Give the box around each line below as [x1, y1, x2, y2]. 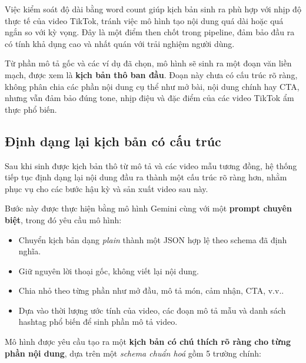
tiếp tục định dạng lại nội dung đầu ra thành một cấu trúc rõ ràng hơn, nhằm [5, 171, 287, 183]
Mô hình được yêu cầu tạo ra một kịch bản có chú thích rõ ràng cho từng [5, 335, 291, 348]
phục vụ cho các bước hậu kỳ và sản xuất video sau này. [5, 182, 208, 194]
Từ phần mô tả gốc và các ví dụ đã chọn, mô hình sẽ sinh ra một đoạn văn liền [5, 57, 292, 69]
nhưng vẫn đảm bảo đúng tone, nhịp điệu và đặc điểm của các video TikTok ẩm [5, 92, 294, 104]
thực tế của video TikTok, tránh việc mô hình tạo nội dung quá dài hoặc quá [5, 14, 284, 26]
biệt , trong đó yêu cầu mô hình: [5, 213, 122, 226]
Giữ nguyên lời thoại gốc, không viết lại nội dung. [18, 264, 199, 277]
